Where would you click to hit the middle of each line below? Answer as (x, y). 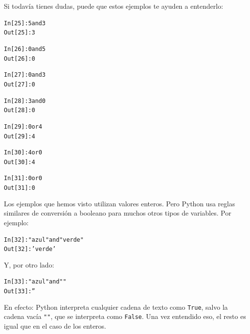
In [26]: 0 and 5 (25, 49)
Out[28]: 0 (20, 110)
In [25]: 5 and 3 (25, 23)
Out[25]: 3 (20, 33)
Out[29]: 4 (20, 136)
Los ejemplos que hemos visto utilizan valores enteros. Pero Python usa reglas (119, 203)
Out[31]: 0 (20, 188)
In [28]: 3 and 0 (25, 101)
